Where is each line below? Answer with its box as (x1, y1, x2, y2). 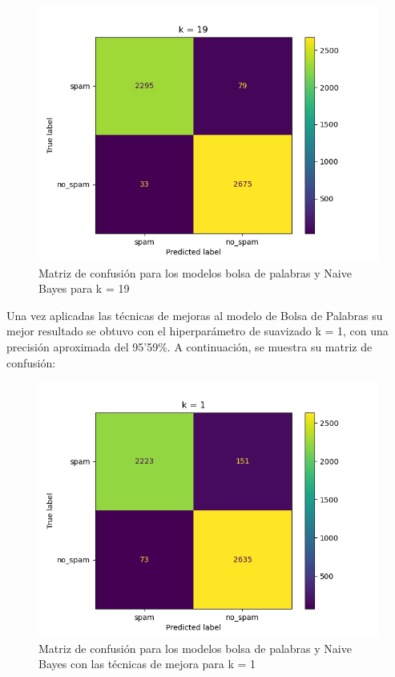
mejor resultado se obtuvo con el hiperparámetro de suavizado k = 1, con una (6, 322, 389, 339)
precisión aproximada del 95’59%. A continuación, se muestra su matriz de (6, 338, 373, 355)
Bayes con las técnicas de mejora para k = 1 (38, 655, 256, 672)
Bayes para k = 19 (38, 280, 130, 297)
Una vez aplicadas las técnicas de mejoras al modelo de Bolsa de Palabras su (6, 306, 383, 323)
